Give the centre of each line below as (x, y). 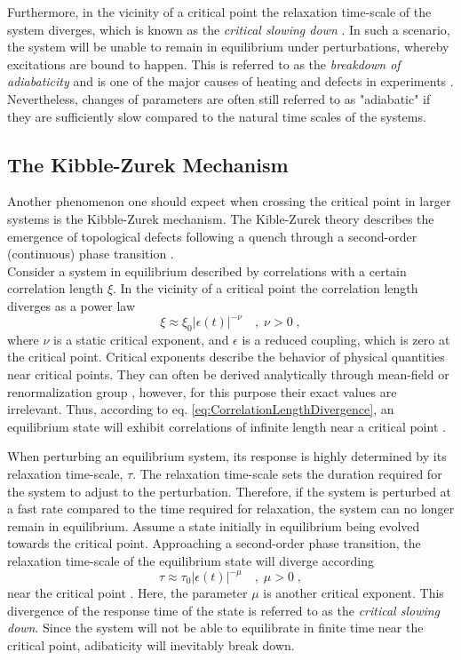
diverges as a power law (72, 305)
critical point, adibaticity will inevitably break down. (151, 644)
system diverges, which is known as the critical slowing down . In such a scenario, (229, 29)
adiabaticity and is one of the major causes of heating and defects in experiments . (230, 81)
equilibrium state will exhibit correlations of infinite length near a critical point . (227, 426)
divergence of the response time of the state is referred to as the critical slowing (224, 610)
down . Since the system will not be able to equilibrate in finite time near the (215, 628)
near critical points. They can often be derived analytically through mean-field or (228, 374)
